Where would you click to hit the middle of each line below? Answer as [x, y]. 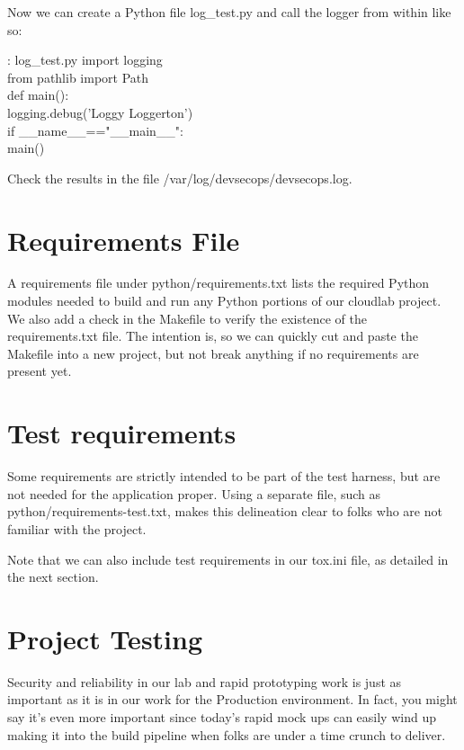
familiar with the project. [77, 528]
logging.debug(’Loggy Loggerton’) [100, 112]
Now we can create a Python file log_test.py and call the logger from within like [229, 12]
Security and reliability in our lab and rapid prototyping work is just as [205, 681]
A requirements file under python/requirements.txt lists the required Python [219, 283]
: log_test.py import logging [85, 60]
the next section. [53, 577]
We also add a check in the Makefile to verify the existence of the [187, 318]
